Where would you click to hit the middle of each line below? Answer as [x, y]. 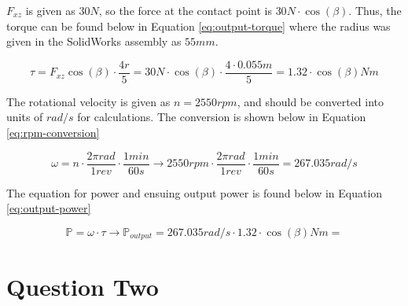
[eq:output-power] [49, 208]
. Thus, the [375, 10]
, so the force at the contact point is [185, 10]
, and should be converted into [311, 101]
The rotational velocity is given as [88, 101]
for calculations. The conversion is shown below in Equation [222, 117]
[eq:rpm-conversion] [53, 133]
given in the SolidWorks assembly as [94, 41]
